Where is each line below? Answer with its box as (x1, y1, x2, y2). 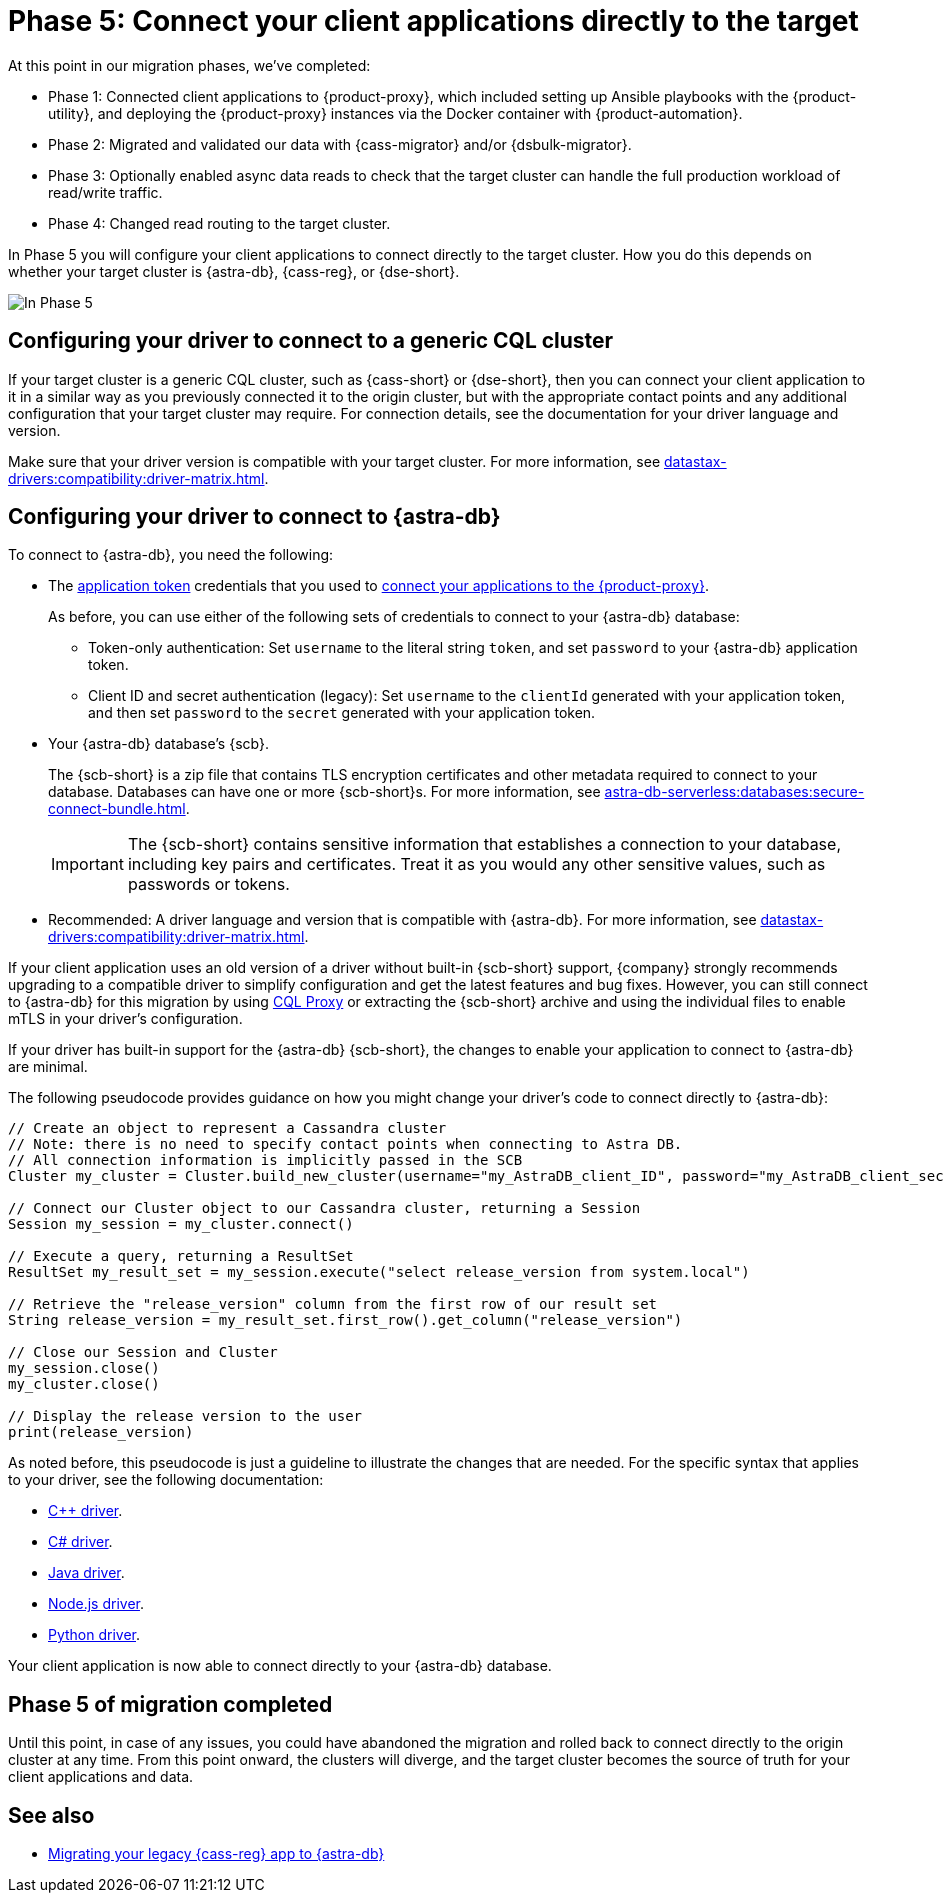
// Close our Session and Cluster (8, 1344, 278, 1361)
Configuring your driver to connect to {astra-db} (8, 504, 501, 530)
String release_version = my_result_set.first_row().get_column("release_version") (8, 1312, 683, 1329)
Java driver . (48, 1564, 125, 1582)
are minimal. (8, 1058, 88, 1076)
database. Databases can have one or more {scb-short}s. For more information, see (48, 783, 601, 801)
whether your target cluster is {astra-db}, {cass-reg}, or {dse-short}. (8, 262, 460, 280)
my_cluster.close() (8, 1376, 160, 1393)
